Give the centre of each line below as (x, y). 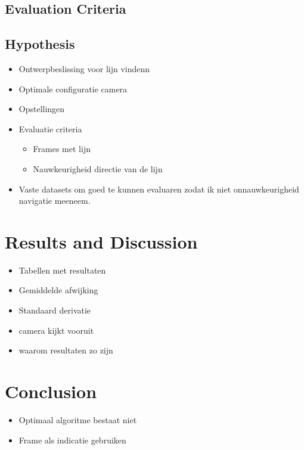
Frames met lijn (62, 149)
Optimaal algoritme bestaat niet (78, 419)
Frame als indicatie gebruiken (72, 440)
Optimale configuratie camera (73, 89)
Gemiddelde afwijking (58, 290)
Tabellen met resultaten (62, 270)
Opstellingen (42, 109)
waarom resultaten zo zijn (66, 350)
